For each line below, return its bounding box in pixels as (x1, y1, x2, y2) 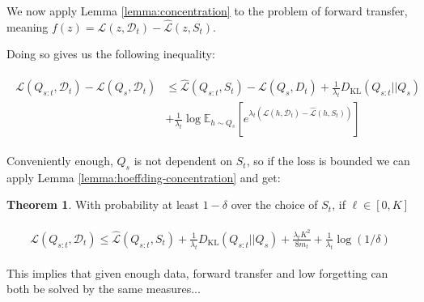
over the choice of (231, 196, 318, 213)
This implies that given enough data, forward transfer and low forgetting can (6, 264, 388, 281)
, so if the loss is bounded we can (246, 152, 410, 169)
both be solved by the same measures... (6, 280, 201, 297)
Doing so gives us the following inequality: (6, 45, 215, 62)
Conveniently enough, (6, 152, 113, 169)
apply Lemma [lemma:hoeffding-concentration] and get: (6, 168, 281, 185)
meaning (6, 18, 49, 35)
